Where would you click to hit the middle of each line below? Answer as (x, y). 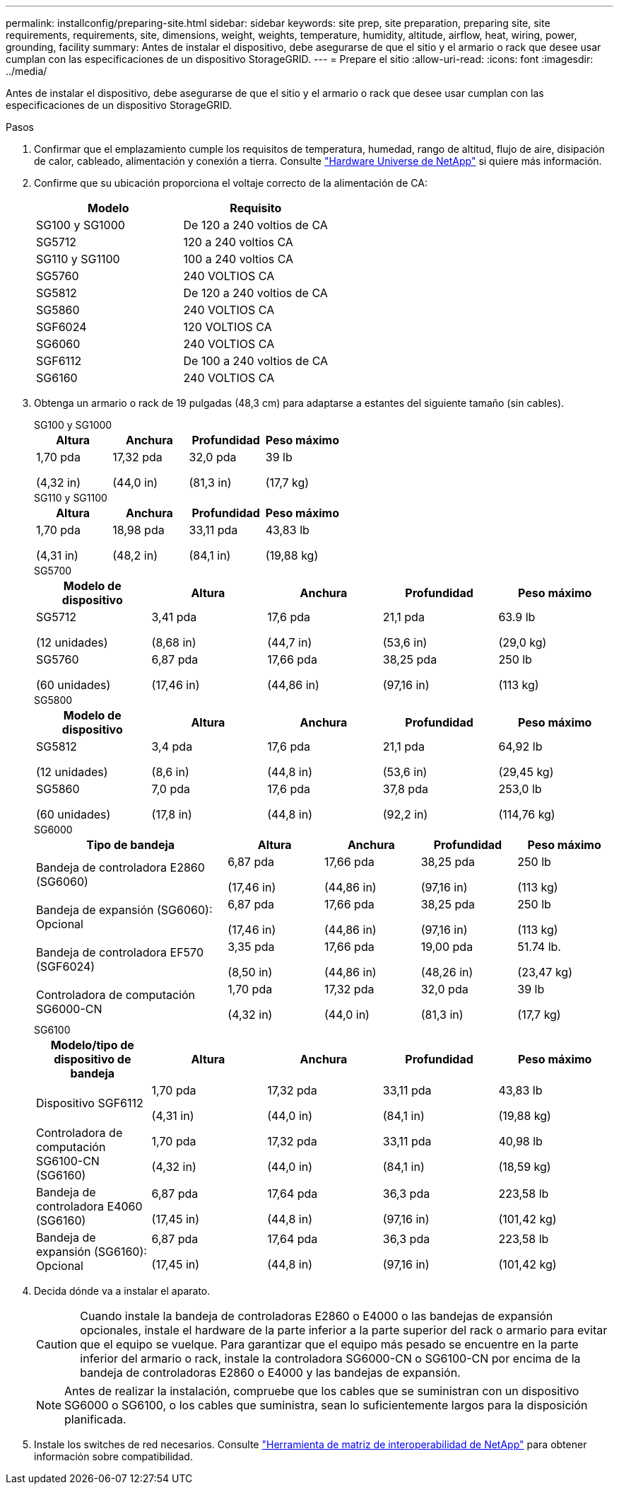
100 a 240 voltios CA (238, 259)
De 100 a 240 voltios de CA (256, 361)
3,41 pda (174, 617)
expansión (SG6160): (92, 1252)
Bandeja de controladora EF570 (120, 952)
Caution (57, 1344)
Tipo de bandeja (131, 845)
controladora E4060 (89, 1206)
